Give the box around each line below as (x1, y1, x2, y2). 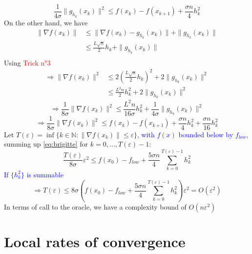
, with (137, 129, 155, 139)
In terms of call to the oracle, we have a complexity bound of (4, 202, 187, 212)
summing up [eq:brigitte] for (4, 139, 88, 149)
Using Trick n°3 (4, 57, 51, 67)
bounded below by (178, 129, 233, 139)
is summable (26, 169, 64, 179)
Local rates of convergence (4, 232, 186, 252)
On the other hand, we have (4, 18, 88, 28)
